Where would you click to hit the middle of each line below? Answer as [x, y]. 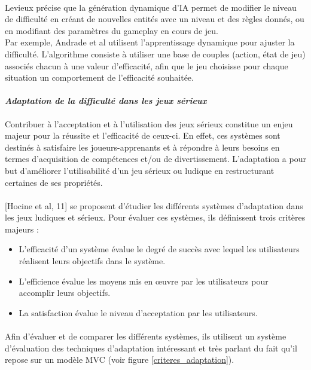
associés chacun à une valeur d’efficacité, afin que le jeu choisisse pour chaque [147, 65]
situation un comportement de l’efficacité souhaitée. [99, 77]
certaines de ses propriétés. [54, 182]
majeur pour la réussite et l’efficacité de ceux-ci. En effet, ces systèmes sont [143, 135]
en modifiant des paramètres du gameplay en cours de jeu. [112, 30]
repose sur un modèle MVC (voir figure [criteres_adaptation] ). [120, 360]
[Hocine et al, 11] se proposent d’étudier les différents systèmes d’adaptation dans [154, 205]
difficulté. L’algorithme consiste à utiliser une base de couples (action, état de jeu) [155, 53]
